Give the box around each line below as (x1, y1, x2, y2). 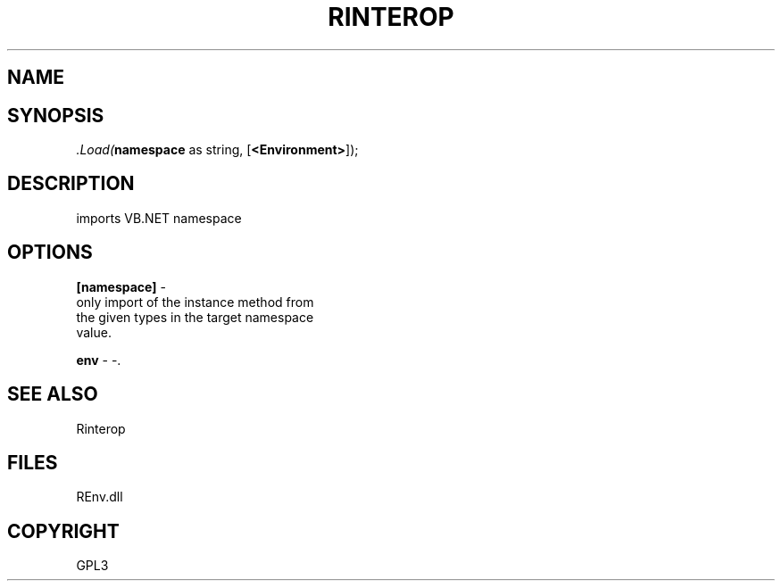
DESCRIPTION (7, 172, 135, 195)
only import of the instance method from (76, 294, 314, 310)
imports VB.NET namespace (76, 210, 242, 226)
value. (76, 324, 112, 340)
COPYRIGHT (7, 519, 120, 542)
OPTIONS (7, 241, 93, 264)
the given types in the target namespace (76, 309, 314, 325)
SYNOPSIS (7, 104, 104, 127)
